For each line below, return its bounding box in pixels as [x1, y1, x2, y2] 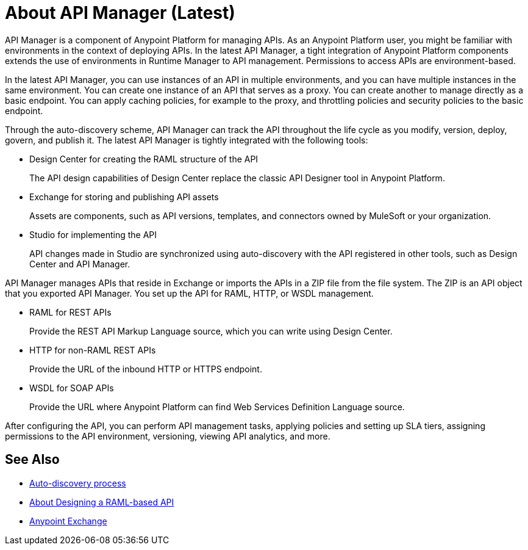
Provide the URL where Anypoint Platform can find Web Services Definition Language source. [29, 401, 405, 412]
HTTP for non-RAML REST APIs [29, 344, 156, 355]
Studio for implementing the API [29, 229, 157, 240]
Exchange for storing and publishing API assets [29, 191, 219, 202]
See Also [5, 452, 60, 468]
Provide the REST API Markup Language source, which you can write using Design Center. [29, 325, 393, 336]
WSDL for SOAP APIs [29, 382, 114, 393]
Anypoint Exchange [29, 515, 107, 526]
